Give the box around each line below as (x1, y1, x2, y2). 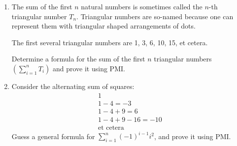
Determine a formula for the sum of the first (11, 54, 145, 64)
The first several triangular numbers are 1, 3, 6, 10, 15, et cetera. (11, 37, 208, 47)
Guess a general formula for (11, 131, 95, 141)
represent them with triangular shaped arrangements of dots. (11, 21, 196, 31)
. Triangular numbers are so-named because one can (76, 11, 234, 21)
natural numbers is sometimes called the (81, 1, 203, 11)
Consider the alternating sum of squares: (11, 81, 135, 91)
